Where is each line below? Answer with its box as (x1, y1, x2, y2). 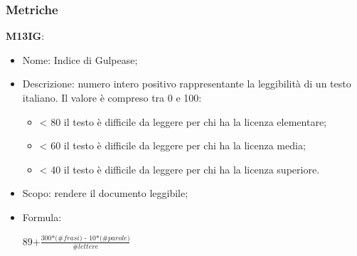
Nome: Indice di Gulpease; (22, 52, 138, 67)
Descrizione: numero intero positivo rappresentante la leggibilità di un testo (22, 76, 351, 91)
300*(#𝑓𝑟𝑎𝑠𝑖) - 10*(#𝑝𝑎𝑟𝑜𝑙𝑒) (41, 234, 130, 242)
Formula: (22, 209, 62, 224)
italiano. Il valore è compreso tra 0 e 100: (22, 90, 202, 105)
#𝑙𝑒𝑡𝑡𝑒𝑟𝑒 (72, 242, 99, 250)
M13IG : (6, 28, 45, 43)
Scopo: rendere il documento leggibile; (22, 186, 188, 201)
